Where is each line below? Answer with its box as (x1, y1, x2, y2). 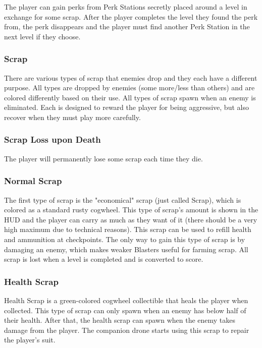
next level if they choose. (4, 31, 81, 41)
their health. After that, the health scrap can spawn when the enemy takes (4, 315, 236, 325)
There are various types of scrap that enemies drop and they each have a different (4, 72, 257, 83)
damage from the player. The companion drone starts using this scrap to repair (4, 324, 249, 335)
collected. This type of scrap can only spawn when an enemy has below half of (4, 305, 246, 315)
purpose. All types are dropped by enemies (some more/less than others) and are (4, 82, 255, 93)
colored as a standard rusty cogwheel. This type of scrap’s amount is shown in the (4, 204, 258, 215)
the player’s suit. (4, 334, 56, 345)
